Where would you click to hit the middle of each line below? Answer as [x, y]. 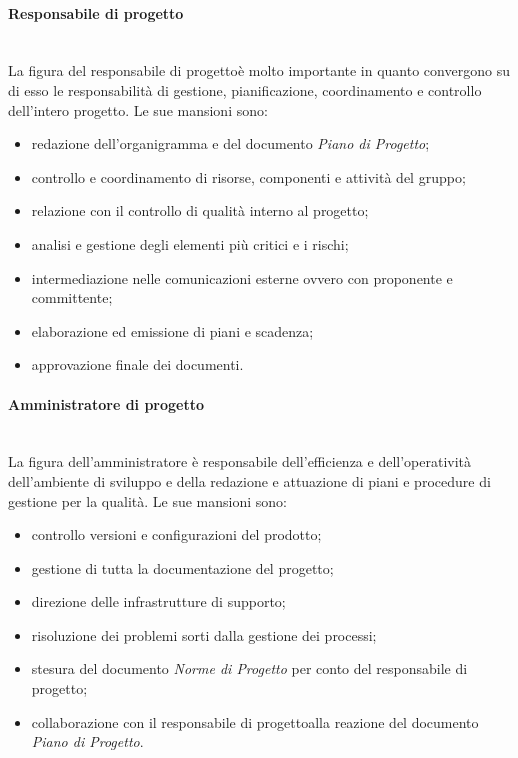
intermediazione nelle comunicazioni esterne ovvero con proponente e [242, 277]
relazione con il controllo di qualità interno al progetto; [200, 210]
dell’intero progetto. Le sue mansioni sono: [138, 109]
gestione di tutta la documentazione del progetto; [182, 567]
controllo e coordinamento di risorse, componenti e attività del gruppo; [248, 176]
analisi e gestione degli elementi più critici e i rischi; [190, 243]
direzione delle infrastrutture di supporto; [158, 601]
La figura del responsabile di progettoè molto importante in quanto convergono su [259, 70]
